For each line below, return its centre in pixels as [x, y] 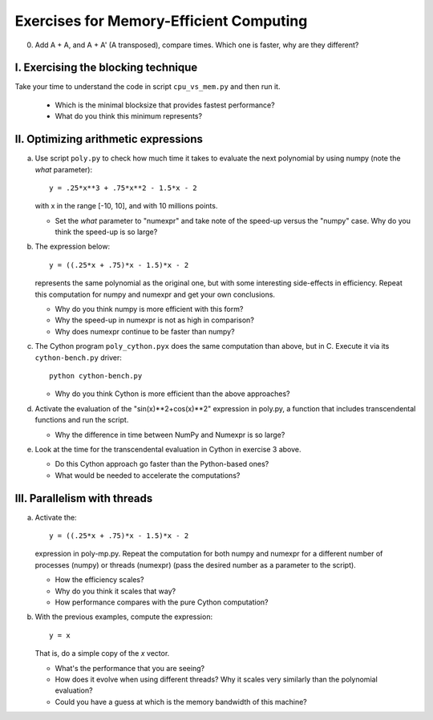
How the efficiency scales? [99, 580]
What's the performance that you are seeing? [129, 668]
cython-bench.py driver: [78, 358]
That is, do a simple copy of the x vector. [102, 653]
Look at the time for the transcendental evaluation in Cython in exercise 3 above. [168, 449]
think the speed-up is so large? [106, 232]
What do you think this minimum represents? [129, 116]
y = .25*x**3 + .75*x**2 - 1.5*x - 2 [123, 188]
